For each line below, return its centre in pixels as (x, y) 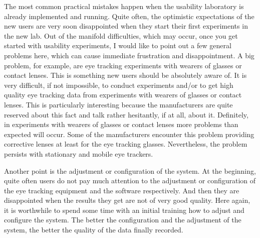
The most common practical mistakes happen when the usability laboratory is (124, 6)
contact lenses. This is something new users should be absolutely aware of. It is (125, 75)
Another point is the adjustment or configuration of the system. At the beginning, (130, 170)
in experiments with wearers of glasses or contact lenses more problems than (121, 124)
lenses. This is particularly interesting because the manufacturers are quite (118, 104)
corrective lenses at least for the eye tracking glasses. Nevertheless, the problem (126, 144)
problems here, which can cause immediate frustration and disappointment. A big (129, 55)
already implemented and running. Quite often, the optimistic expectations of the (129, 16)
